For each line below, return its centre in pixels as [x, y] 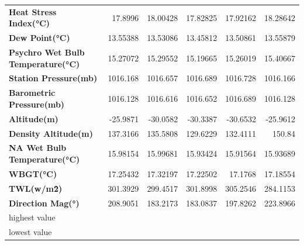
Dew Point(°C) [39, 38]
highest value [32, 217]
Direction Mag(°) [44, 203]
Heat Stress [33, 11]
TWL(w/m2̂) [36, 188]
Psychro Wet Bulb [47, 52]
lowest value [30, 232]
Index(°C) [30, 23]
